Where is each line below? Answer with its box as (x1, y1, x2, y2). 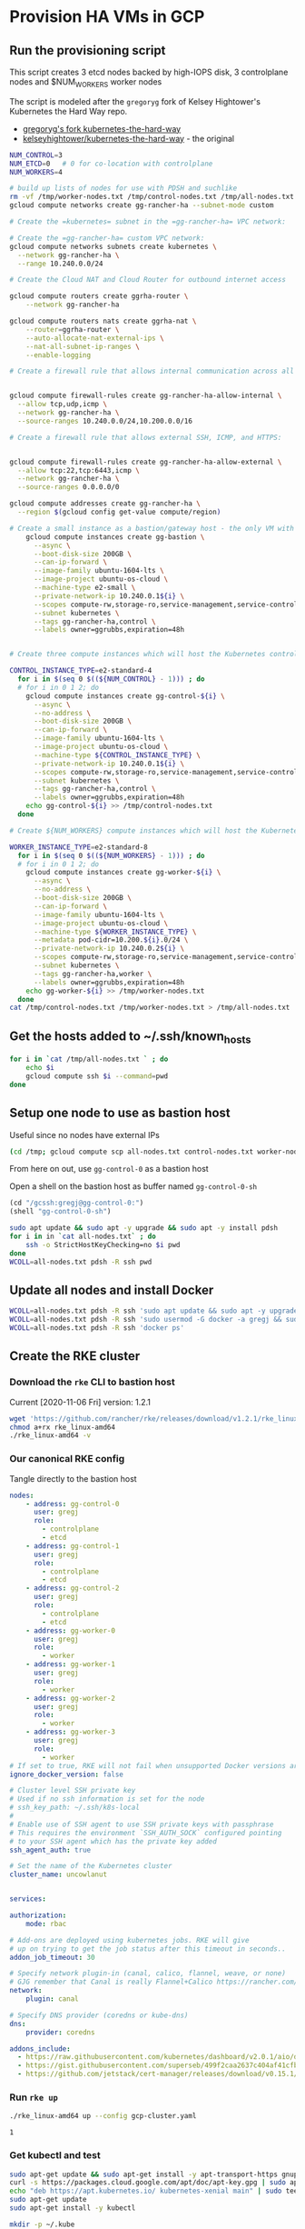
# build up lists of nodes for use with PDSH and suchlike (9, 184, 238, 193)
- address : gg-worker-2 (25, 1694, 116, 1703)
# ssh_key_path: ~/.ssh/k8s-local (9, 1803, 141, 1813)
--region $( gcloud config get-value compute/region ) (17, 507, 221, 517)
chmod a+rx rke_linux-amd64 (9, 1423, 116, 1432)
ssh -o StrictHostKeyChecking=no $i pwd (25, 1240, 181, 1249)
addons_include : (9, 2044, 71, 2054)
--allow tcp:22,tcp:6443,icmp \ (17, 465, 141, 475)
